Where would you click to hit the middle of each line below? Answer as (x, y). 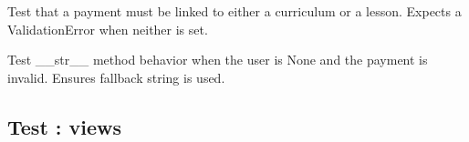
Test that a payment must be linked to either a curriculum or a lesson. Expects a (234, 11)
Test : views (65, 126)
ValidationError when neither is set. (108, 29)
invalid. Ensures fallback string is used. (116, 77)
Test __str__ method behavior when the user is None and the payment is (218, 60)
